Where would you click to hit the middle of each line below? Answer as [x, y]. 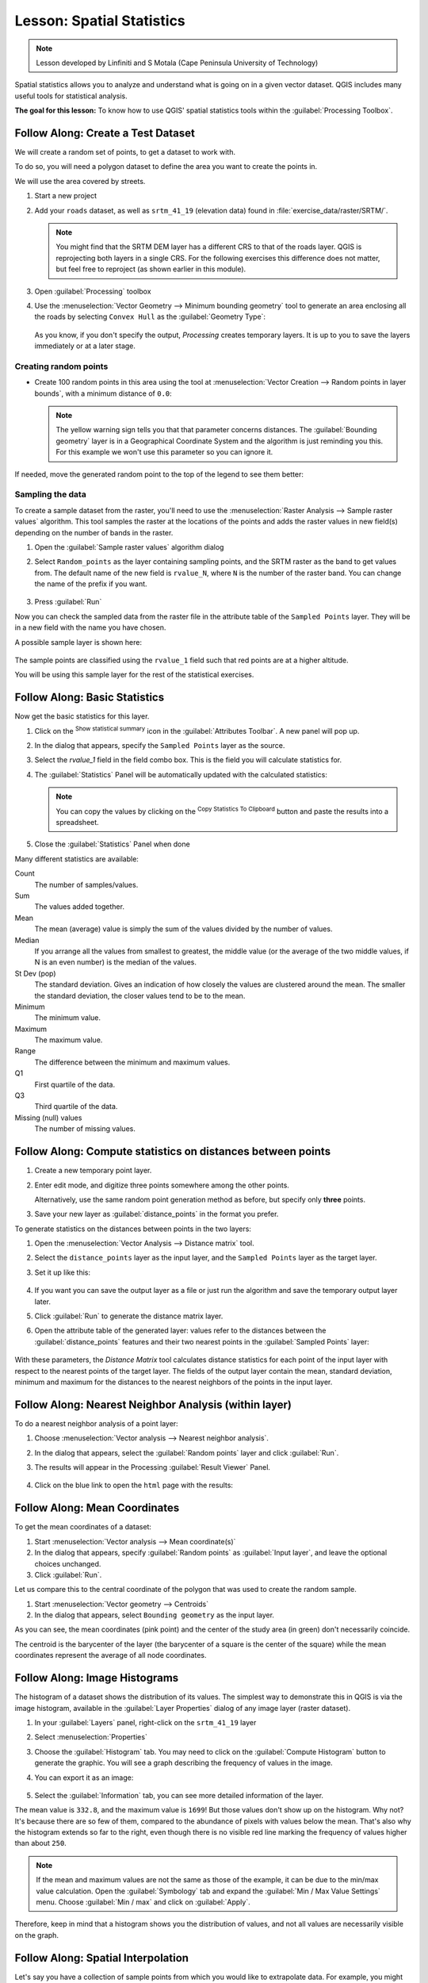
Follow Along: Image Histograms [97, 1678]
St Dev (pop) [35, 973]
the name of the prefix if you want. [91, 584]
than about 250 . [40, 1843]
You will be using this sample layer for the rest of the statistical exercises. [134, 675]
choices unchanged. [68, 1563]
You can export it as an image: [84, 1778]
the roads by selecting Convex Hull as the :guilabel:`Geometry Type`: [150, 316]
